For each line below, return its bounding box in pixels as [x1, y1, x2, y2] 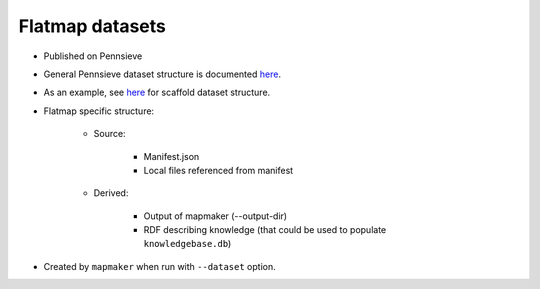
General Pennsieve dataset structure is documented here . [43, 68, 282, 80]
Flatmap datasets [18, 15, 167, 37]
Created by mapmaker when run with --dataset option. [43, 260, 276, 272]
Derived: [93, 187, 129, 199]
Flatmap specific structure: [43, 105, 155, 117]
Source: [93, 128, 126, 140]
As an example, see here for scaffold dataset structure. [43, 86, 271, 99]
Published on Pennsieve [43, 50, 143, 62]
